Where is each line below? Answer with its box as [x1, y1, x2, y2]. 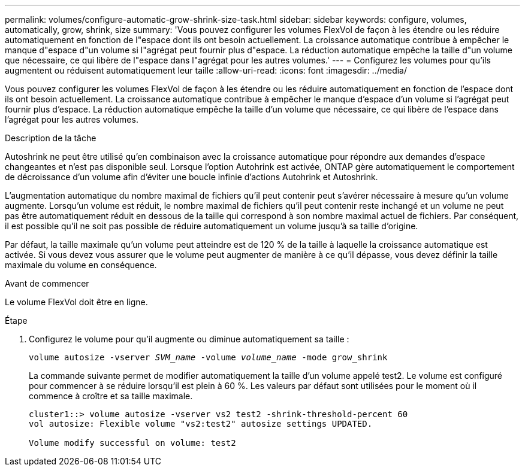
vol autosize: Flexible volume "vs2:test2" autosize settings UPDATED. [29, 419, 373, 429]
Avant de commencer [5, 278, 89, 288]
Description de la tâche [5, 133, 96, 143]
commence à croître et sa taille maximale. [29, 391, 193, 401]
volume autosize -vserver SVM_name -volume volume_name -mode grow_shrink [29, 353, 388, 362]
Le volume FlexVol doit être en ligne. [5, 297, 148, 307]
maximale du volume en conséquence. [5, 260, 157, 270]
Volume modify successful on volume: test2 [29, 438, 236, 448]
